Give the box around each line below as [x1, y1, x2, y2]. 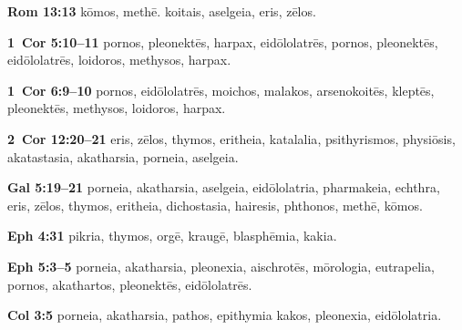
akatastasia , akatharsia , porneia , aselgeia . [7, 147, 239, 166]
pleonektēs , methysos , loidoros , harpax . [7, 98, 226, 118]
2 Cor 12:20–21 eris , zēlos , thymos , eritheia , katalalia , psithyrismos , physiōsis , [7, 129, 456, 148]
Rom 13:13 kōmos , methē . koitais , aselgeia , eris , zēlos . [7, 2, 316, 20]
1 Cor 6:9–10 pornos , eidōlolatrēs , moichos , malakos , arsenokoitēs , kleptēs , [7, 80, 435, 99]
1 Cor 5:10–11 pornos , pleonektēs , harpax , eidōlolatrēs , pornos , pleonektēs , [7, 32, 438, 51]
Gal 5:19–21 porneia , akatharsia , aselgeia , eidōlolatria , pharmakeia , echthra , [7, 178, 440, 197]
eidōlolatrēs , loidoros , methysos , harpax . [7, 50, 231, 69]
